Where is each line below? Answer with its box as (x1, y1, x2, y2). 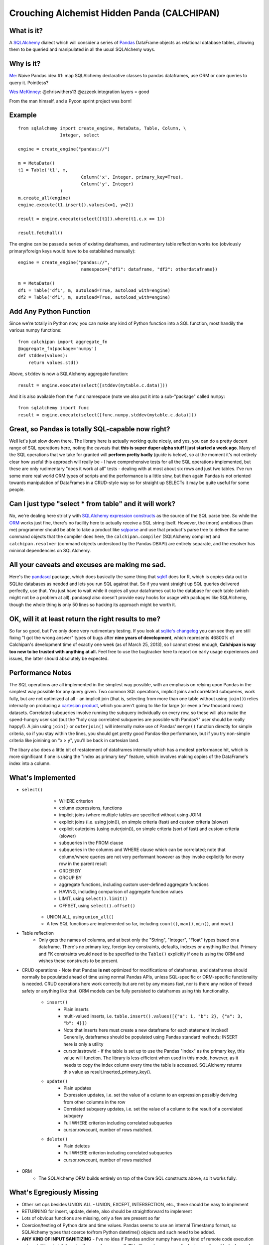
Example (9, 111, 37, 120)
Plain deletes (63, 1143, 90, 1149)
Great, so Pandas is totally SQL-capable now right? (9, 425, 170, 433)
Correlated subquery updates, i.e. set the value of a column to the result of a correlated (63, 1106, 243, 1112)
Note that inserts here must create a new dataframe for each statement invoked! (63, 1027, 229, 1033)
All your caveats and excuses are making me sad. (9, 561, 166, 569)
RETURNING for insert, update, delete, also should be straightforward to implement (21, 1208, 192, 1214)
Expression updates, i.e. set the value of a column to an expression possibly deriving (63, 1092, 238, 1098)
